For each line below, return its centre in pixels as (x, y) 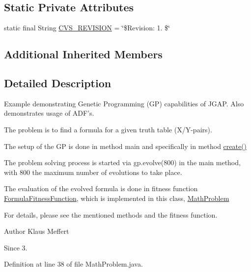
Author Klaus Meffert (37, 231)
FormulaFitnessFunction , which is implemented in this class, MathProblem (117, 198)
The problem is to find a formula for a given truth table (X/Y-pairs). (108, 129)
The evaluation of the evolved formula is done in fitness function (101, 188)
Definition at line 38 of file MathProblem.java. (73, 264)
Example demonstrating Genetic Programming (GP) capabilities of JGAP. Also (124, 103)
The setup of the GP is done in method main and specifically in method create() (125, 146)
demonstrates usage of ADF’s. (49, 113)
